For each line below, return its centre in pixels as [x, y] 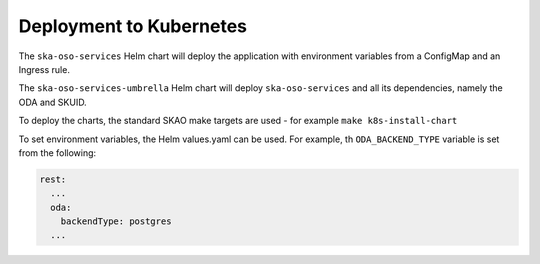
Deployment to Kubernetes [133, 26]
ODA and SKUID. [52, 102]
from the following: [57, 152]
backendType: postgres [116, 221]
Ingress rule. [44, 69]
